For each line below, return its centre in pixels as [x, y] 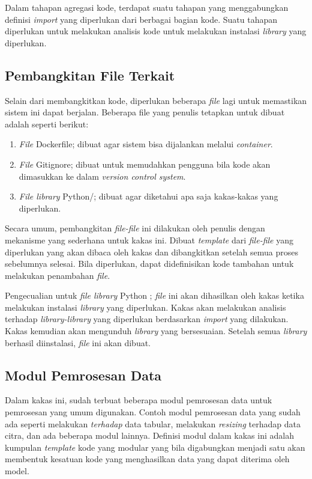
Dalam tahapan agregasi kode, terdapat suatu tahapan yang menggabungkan [147, 7]
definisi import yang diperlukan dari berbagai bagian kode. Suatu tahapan [141, 19]
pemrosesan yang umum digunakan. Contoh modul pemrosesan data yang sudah [153, 412]
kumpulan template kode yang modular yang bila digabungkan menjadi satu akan [155, 447]
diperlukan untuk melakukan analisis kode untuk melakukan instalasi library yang [156, 31]
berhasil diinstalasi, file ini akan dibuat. [78, 342]
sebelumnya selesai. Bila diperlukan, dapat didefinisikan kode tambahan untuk [149, 264]
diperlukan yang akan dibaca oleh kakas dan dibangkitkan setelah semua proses [151, 252]
